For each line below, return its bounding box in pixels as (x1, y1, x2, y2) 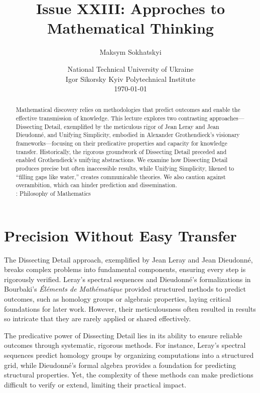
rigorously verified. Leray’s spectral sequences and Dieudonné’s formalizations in (4, 274, 251, 284)
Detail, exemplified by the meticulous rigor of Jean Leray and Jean (44, 122, 219, 130)
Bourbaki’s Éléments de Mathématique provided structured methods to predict (4, 284, 246, 294)
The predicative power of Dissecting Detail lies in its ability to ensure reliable (4, 330, 242, 340)
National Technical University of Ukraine (67, 63, 194, 74)
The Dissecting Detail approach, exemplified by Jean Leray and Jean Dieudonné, (4, 254, 253, 265)
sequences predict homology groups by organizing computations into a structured (4, 349, 254, 360)
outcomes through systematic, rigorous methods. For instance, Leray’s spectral (4, 340, 246, 350)
